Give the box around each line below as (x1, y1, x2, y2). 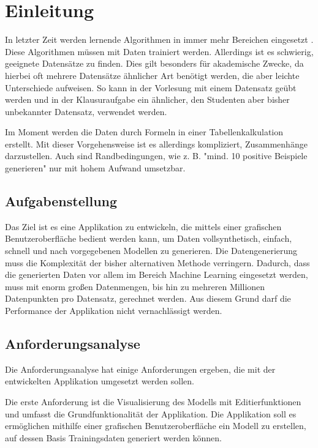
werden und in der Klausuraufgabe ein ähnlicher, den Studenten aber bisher (5, 93, 290, 106)
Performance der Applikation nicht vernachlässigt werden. (5, 304, 222, 317)
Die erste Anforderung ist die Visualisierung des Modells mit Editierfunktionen (5, 395, 301, 408)
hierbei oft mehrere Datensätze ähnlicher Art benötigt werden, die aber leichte (5, 69, 300, 81)
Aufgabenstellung (5, 192, 118, 211)
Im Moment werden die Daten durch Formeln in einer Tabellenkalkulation (5, 125, 284, 138)
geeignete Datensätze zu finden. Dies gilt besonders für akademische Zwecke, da (5, 57, 304, 70)
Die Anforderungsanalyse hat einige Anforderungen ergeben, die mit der (5, 362, 276, 375)
